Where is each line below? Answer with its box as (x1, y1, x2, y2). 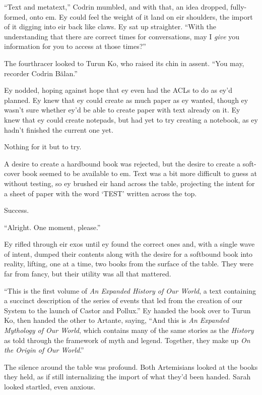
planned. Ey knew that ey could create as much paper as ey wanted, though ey (4, 94, 248, 105)
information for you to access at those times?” (4, 41, 146, 51)
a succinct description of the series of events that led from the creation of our (4, 295, 243, 306)
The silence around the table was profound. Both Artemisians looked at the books (4, 361, 258, 372)
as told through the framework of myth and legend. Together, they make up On (4, 334, 250, 345)
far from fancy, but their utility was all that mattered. (4, 268, 171, 279)
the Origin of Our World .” (4, 345, 84, 355)
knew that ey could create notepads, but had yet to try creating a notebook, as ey (4, 114, 258, 125)
